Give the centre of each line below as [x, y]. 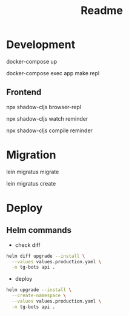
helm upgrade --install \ [39, 290]
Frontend [24, 92]
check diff [28, 245]
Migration [31, 155]
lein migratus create [31, 183]
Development [41, 45]
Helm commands [39, 230]
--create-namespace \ [39, 296]
